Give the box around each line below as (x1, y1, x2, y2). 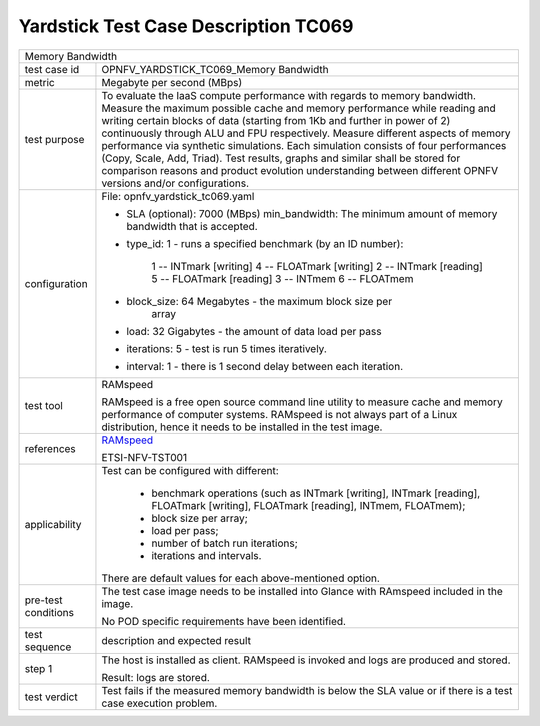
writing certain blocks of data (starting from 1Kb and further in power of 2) (101, 113, 451, 127)
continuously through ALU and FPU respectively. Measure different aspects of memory (101, 126, 511, 140)
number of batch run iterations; (151, 536, 299, 550)
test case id (24, 62, 80, 76)
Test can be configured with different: (101, 463, 279, 477)
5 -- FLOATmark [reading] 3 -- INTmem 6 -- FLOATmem (151, 271, 414, 285)
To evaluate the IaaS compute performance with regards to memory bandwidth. (101, 88, 477, 102)
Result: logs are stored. (101, 670, 210, 684)
